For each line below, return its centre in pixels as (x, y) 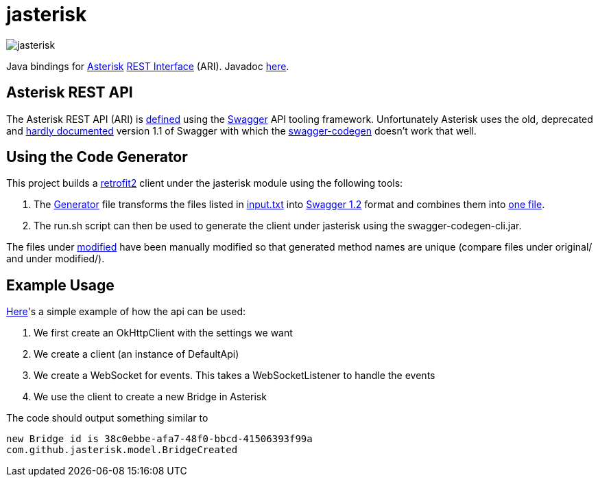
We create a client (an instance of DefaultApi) (136, 354)
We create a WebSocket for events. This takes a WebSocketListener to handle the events (235, 376)
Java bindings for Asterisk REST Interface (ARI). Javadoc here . (148, 66)
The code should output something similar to (107, 418)
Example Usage (60, 285)
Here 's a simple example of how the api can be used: (126, 312)
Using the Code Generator (97, 157)
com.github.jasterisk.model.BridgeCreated (122, 450)
